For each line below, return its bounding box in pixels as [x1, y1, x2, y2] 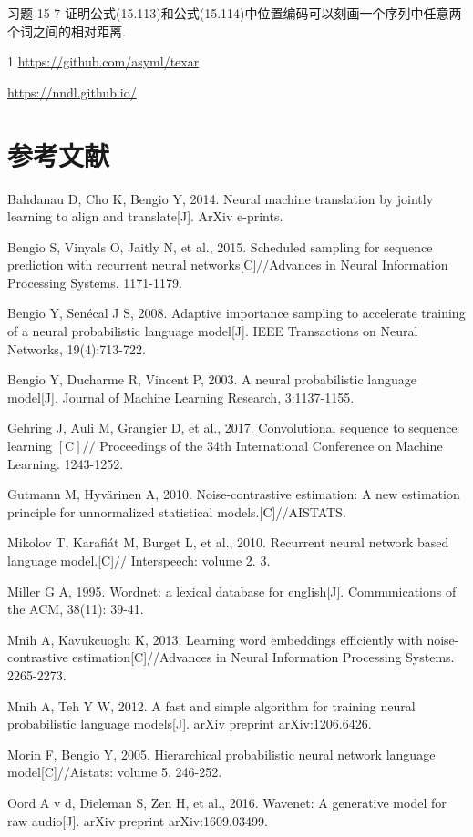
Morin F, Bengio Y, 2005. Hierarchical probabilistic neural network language [7, 744, 436, 763]
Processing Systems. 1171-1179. [7, 272, 182, 291]
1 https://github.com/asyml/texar [7, 52, 200, 71]
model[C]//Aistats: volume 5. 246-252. [7, 762, 222, 781]
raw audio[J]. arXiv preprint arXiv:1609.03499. [7, 811, 268, 830]
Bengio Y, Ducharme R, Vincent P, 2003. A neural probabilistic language [7, 370, 416, 389]
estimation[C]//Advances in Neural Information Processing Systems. [72, 648, 455, 667]
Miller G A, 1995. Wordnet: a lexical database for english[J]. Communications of [7, 581, 457, 600]
